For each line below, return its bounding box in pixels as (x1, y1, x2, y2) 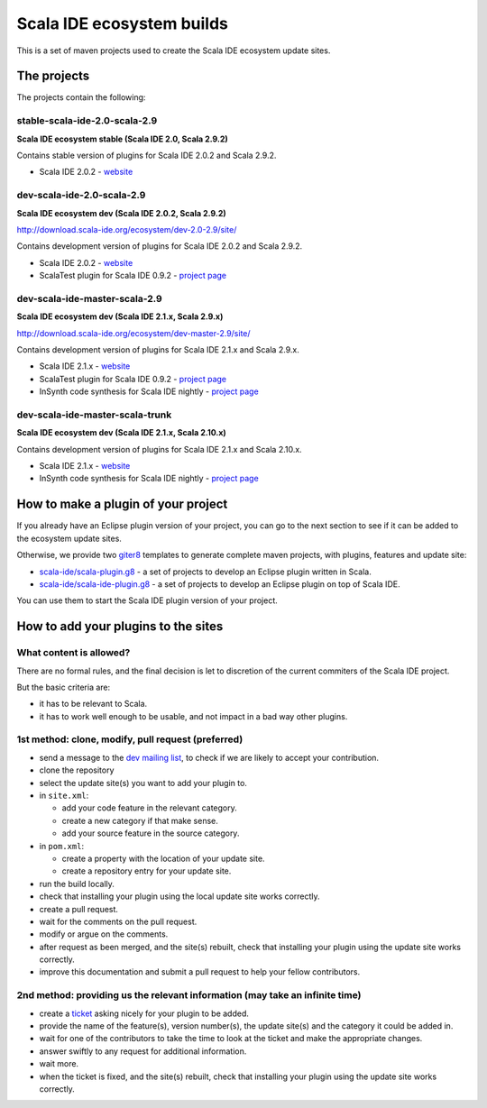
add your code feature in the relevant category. (61, 802, 238, 813)
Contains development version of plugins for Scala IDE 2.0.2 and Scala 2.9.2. (16, 241, 303, 252)
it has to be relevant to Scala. (39, 699, 148, 710)
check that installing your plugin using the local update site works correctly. (39, 891, 320, 902)
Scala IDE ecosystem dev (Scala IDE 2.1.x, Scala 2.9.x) (16, 311, 224, 322)
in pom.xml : (39, 840, 85, 851)
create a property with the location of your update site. (61, 853, 265, 864)
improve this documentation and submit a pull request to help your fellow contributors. (39, 966, 361, 977)
